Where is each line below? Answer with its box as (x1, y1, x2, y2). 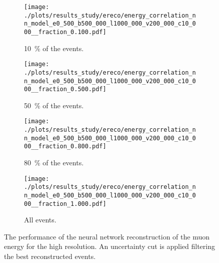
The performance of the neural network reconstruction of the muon (4, 231, 209, 241)
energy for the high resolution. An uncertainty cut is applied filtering (4, 241, 215, 251)
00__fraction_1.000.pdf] (24, 200, 106, 207)
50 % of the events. (24, 100, 84, 110)
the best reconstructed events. (4, 251, 96, 261)
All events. (24, 214, 56, 225)
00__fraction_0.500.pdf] (24, 86, 106, 93)
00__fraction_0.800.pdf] (24, 143, 106, 150)
